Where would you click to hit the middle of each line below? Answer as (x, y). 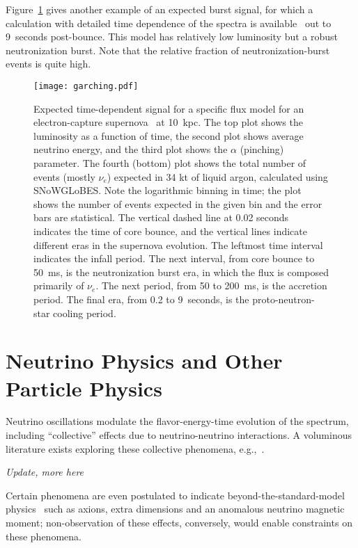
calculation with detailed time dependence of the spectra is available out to (169, 23)
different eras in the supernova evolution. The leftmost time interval (178, 244)
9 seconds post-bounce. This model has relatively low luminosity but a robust (172, 37)
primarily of (59, 285)
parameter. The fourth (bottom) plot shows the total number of (170, 163)
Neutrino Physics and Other (144, 361)
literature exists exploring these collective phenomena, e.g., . (135, 448)
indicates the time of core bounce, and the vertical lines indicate (170, 231)
